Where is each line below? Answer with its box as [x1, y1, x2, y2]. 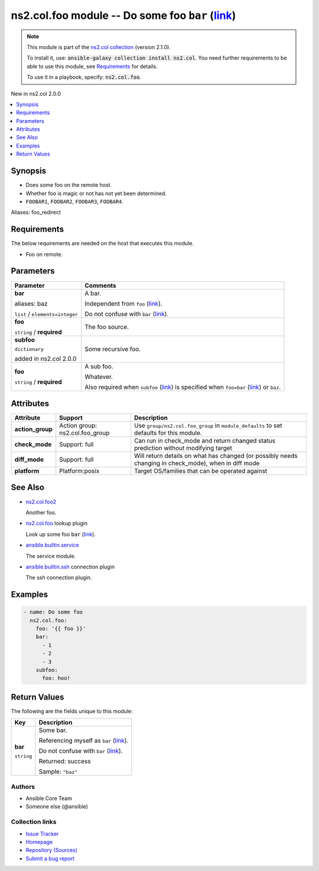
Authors [11, 782, 35, 791]
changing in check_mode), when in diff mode [134, 459, 260, 467]
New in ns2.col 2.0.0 [11, 90, 61, 97]
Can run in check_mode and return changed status [134, 437, 276, 445]
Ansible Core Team [25, 795, 72, 802]
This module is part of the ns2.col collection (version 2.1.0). [27, 43, 171, 50]
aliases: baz [14, 299, 48, 307]
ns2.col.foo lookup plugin [25, 520, 88, 527]
